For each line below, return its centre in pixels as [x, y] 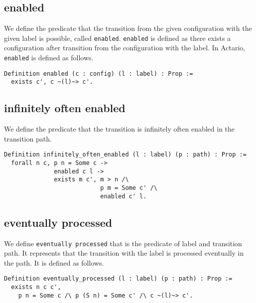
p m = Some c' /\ [129, 188]
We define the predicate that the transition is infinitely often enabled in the [120, 129]
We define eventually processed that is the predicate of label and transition [123, 243]
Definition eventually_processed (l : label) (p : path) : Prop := [118, 279]
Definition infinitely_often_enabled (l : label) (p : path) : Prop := [125, 155]
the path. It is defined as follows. [54, 262]
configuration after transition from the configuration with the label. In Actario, [125, 48]
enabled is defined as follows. [49, 58]
